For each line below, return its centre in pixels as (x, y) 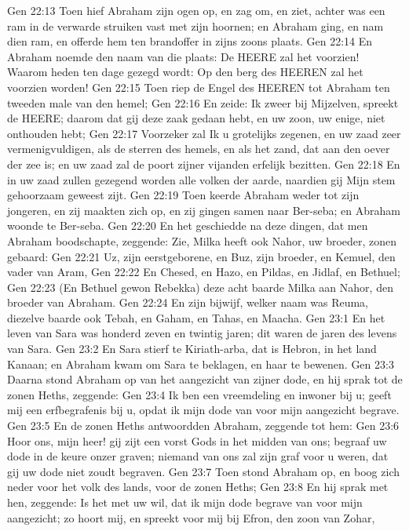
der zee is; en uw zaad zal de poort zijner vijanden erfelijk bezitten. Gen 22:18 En (204, 164)
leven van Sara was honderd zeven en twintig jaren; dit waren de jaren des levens (202, 333)
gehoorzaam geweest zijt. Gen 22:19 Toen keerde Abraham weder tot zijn (183, 195)
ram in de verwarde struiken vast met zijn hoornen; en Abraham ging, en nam (195, 25)
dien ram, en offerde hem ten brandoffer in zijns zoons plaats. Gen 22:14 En (190, 41)
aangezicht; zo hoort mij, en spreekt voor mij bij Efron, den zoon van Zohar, (191, 517)
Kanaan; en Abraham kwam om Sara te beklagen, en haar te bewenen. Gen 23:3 (201, 364)
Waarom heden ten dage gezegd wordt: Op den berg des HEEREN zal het (185, 72)
